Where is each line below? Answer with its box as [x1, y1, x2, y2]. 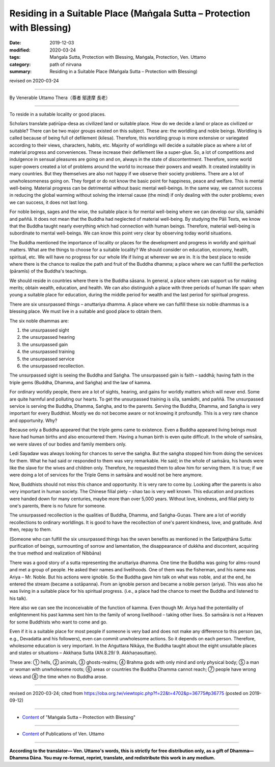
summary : [9, 68, 32, 74]
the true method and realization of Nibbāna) [9, 550, 101, 556]
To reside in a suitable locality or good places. [9, 111, 106, 118]
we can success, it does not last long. [9, 199, 89, 205]
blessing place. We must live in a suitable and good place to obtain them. [9, 308, 162, 314]
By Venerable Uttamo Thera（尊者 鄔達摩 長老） [9, 95, 111, 101]
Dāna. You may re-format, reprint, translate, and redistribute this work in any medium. [30, 754, 216, 761]
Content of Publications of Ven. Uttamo [22, 731, 104, 737]
